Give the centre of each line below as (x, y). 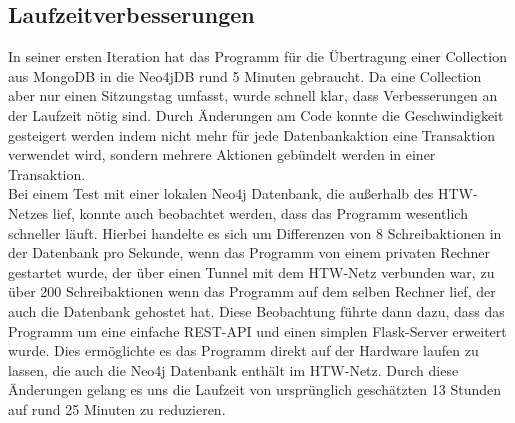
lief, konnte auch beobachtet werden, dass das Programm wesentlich (260, 212)
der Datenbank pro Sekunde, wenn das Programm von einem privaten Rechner (249, 252)
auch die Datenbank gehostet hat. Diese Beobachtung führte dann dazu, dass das (256, 310)
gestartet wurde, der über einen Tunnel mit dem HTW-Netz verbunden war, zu (251, 271)
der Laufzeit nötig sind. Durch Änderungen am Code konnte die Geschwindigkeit (256, 114)
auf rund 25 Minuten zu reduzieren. (117, 408)
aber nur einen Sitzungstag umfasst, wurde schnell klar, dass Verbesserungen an (253, 95)
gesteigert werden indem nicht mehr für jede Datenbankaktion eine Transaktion (252, 134)
